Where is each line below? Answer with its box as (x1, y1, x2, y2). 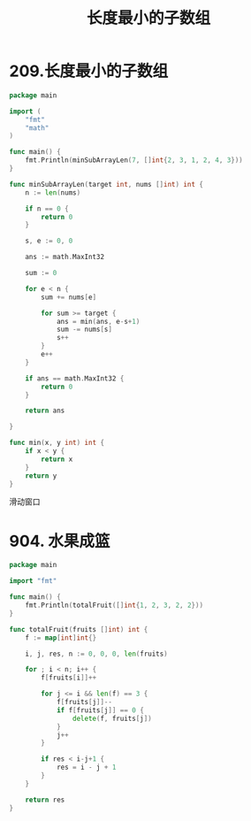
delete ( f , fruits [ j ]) (72, 714, 152, 723)
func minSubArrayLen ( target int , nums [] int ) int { (9, 180, 203, 188)
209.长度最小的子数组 (9, 61, 169, 81)
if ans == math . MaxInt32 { (25, 373, 125, 383)
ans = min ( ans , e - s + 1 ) (56, 317, 141, 326)
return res (25, 795, 65, 804)
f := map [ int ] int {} (25, 633, 97, 642)
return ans (25, 406, 65, 416)
